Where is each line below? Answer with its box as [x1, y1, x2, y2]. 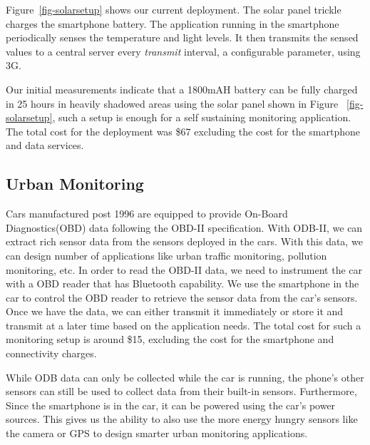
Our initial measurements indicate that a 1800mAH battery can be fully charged [6, 81, 358, 96]
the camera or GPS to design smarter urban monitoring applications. [6, 426, 308, 441]
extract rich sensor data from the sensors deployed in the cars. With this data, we [6, 234, 363, 249]
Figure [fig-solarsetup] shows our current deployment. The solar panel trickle [6, 2, 341, 16]
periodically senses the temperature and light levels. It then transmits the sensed [6, 30, 359, 45]
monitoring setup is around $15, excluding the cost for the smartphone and [6, 332, 334, 347]
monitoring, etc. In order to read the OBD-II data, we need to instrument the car [6, 262, 363, 277]
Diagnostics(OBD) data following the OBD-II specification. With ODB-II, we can [6, 220, 363, 235]
